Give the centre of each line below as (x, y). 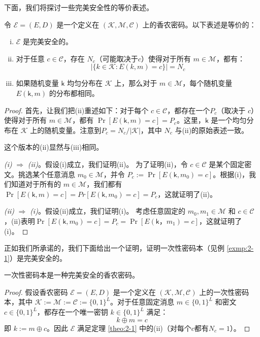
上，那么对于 (136, 83)
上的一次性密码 (224, 292)
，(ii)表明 (20, 221)
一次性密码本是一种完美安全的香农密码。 (72, 275)
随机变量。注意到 (73, 130)
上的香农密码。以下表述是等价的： (199, 24)
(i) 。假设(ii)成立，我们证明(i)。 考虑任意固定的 (108, 211)
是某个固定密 (230, 164)
